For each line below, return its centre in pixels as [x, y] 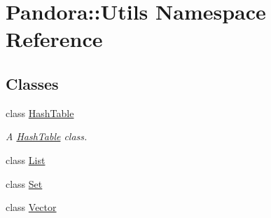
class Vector [31, 207]
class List [26, 159]
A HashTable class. [47, 136]
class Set [24, 183]
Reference [54, 39]
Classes [32, 83]
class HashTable [40, 113]
